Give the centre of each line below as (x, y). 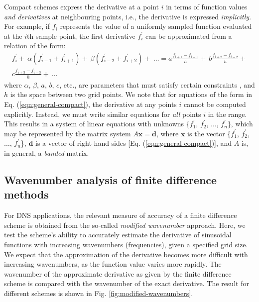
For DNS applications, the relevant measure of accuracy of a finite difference (121, 215)
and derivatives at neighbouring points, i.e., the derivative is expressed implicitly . (128, 16)
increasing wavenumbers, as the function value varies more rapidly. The (113, 264)
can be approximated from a (189, 36)
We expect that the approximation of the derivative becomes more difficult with (126, 254)
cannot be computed (215, 104)
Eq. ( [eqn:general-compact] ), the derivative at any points (90, 104)
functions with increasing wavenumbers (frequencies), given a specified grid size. (126, 244)
